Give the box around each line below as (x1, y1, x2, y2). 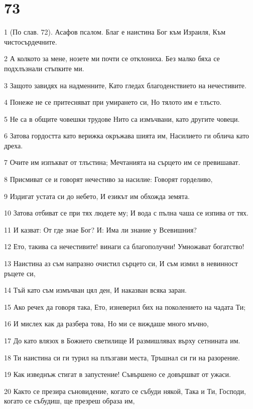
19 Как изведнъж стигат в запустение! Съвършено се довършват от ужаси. (4, 369, 231, 379)
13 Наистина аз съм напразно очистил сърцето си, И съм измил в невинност (4, 258, 238, 269)
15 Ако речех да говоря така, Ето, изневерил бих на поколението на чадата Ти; (4, 301, 246, 312)
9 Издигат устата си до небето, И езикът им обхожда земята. (4, 190, 190, 201)
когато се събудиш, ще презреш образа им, (4, 395, 135, 406)
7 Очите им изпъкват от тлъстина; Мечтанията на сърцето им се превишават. (4, 157, 240, 167)
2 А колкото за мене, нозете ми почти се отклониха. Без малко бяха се (4, 53, 220, 64)
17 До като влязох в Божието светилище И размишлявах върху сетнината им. (4, 335, 240, 345)
